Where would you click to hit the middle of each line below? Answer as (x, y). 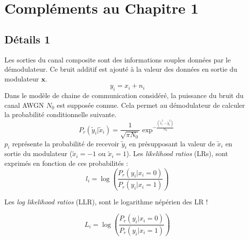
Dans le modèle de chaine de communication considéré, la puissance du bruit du (124, 95)
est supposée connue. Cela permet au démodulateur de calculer (151, 105)
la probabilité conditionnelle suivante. (61, 114)
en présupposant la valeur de (172, 143)
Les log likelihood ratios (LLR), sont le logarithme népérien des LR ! (106, 202)
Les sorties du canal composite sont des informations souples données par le (118, 59)
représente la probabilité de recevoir (66, 143)
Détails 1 (27, 39)
